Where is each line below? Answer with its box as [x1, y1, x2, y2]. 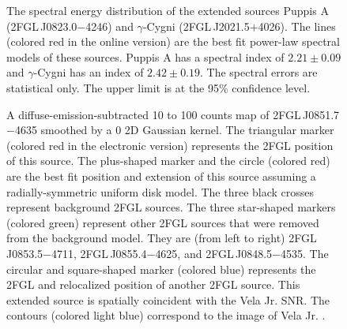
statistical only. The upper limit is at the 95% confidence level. [6, 79, 311, 95]
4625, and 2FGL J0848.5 [155, 245, 273, 261]
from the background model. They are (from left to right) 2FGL [6, 230, 317, 246]
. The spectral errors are [200, 64, 318, 80]
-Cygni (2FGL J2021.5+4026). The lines [142, 17, 336, 34]
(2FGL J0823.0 [6, 17, 77, 34]
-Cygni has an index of [33, 64, 144, 80]
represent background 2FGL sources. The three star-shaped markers [6, 199, 336, 215]
